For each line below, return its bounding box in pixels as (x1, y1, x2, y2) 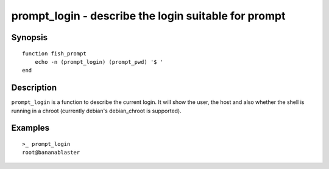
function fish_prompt (22, 50, 87, 57)
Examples (11, 123, 50, 133)
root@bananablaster (22, 149, 80, 156)
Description (11, 83, 57, 93)
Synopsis (11, 32, 48, 43)
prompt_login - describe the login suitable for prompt (11, 9, 286, 22)
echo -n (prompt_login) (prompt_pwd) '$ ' (34, 58, 164, 65)
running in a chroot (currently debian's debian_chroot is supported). (11, 107, 182, 114)
